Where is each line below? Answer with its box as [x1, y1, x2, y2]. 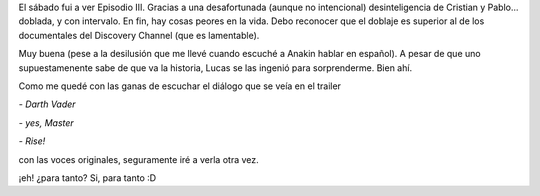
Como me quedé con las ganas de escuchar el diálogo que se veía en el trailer [18, 80, 342, 92]
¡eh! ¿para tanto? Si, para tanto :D [18, 171, 157, 184]
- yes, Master [18, 116, 74, 129]
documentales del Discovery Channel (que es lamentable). [18, 29, 260, 41]
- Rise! [18, 135, 46, 147]
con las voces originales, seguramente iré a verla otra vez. [18, 153, 259, 165]
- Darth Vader [18, 98, 76, 110]
